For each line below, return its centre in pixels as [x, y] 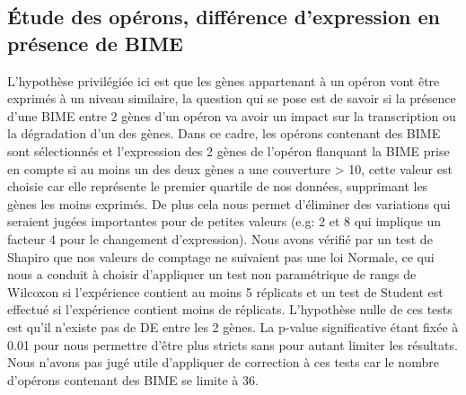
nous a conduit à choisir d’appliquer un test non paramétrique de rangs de [212, 274]
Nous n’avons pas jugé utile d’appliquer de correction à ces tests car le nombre [223, 362]
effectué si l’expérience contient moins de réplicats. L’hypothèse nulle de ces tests [230, 309]
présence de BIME [95, 43]
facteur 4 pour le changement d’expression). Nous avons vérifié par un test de [220, 238]
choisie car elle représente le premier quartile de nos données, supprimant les [218, 186]
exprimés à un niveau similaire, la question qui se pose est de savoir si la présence [232, 98]
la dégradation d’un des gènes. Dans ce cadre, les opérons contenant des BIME [224, 133]
